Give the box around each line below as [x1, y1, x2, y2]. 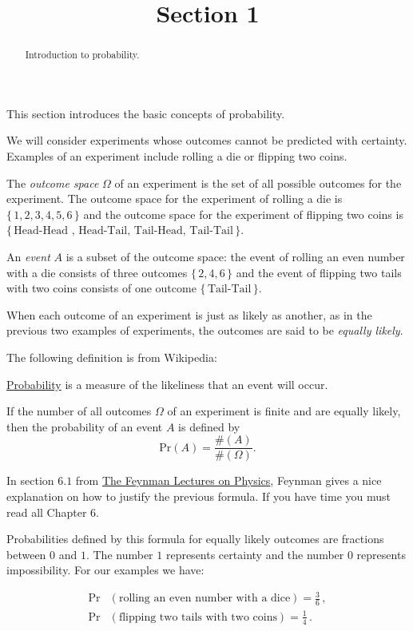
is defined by [178, 418, 240, 435]
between [6, 546, 46, 562]
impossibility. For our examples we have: [6, 562, 205, 578]
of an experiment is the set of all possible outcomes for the [114, 174, 402, 191]
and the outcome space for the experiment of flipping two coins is [83, 205, 403, 222]
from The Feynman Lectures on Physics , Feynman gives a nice [75, 472, 382, 489]
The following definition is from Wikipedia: [6, 348, 217, 365]
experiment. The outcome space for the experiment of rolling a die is [6, 190, 343, 207]
